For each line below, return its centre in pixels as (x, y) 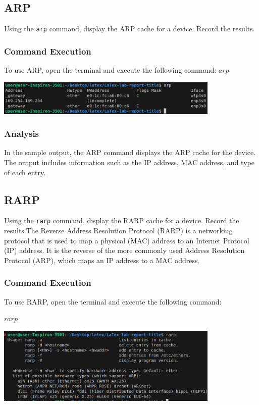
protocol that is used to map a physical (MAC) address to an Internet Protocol (127, 240)
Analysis (22, 134)
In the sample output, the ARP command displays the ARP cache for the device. (130, 152)
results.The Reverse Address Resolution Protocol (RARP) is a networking (118, 231)
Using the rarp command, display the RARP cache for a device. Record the (122, 220)
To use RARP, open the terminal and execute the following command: (113, 301)
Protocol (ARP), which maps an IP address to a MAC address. (102, 260)
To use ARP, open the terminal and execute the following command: (110, 70)
